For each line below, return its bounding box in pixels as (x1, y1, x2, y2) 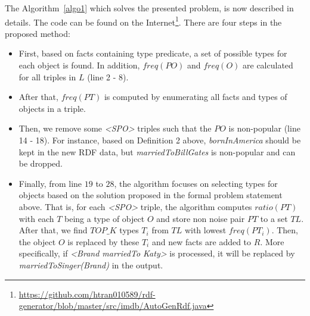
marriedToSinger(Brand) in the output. (18, 258, 163, 271)
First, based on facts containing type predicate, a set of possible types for (18, 47, 287, 60)
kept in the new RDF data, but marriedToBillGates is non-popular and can (18, 145, 296, 158)
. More (260, 235, 284, 248)
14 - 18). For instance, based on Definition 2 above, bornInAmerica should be (18, 134, 301, 146)
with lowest (184, 224, 227, 236)
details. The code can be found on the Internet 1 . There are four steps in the (5, 14, 282, 28)
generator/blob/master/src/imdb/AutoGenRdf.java (18, 299, 207, 312)
